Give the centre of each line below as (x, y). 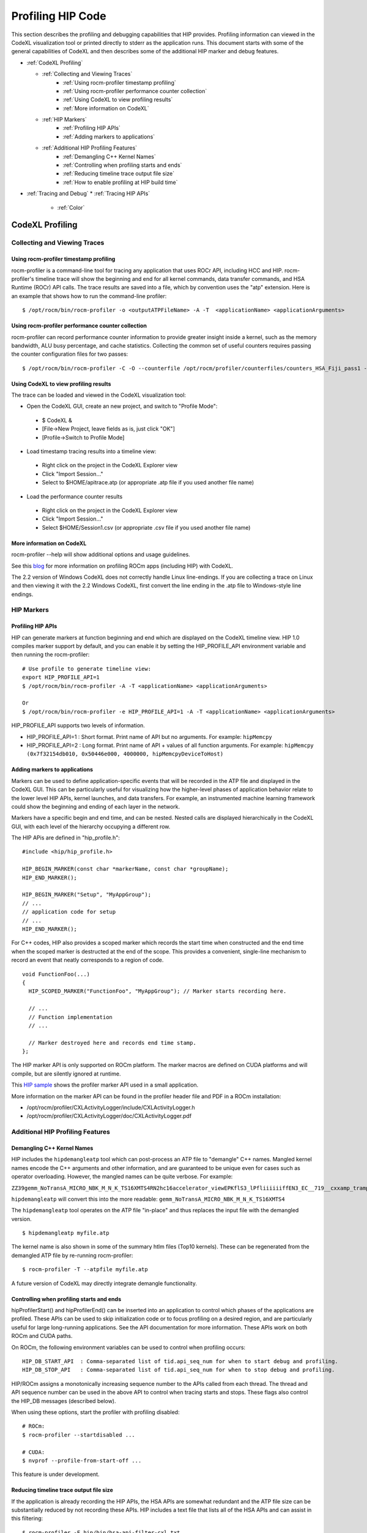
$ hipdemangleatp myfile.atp (66, 1233)
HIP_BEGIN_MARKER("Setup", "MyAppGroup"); (87, 895)
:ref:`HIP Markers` (64, 120)
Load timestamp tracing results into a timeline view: (91, 451)
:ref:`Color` (71, 207)
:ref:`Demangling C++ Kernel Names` (109, 156)
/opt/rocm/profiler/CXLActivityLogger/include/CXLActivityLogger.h (111, 1107)
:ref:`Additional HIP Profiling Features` (90, 148)
